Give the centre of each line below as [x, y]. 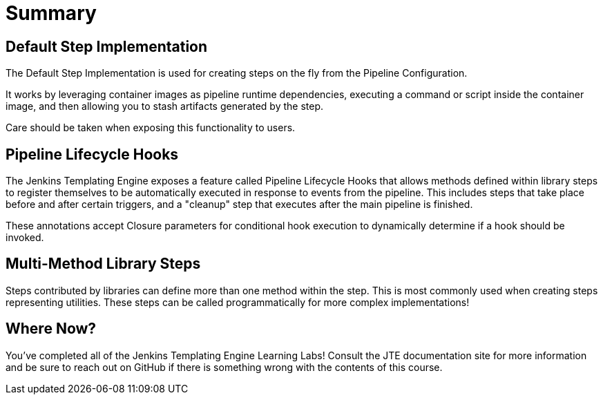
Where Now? [51, 329]
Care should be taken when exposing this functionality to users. [151, 128]
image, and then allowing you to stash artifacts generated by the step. [165, 106]
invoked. [25, 238]
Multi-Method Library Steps [103, 264]
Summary [51, 13]
